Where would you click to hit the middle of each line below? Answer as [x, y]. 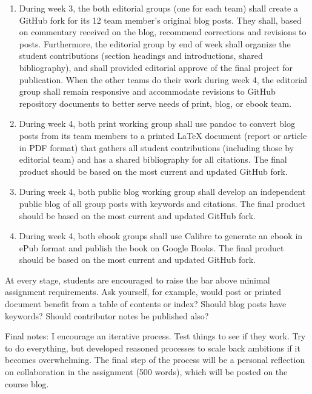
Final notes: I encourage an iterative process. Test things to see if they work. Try [155, 336]
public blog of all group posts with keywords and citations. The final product [162, 203]
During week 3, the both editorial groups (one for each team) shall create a [158, 8]
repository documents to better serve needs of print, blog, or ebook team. [155, 103]
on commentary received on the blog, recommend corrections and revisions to [163, 32]
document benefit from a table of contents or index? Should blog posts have [146, 304]
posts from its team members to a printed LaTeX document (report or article [163, 135]
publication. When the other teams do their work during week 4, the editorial [163, 79]
